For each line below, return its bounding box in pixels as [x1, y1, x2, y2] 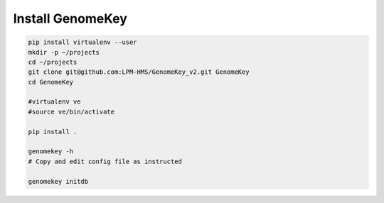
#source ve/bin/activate [28, 107, 115, 116]
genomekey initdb [28, 177, 89, 185]
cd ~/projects [28, 57, 78, 66]
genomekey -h [28, 148, 74, 155]
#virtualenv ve [28, 98, 81, 106]
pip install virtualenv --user [28, 38, 138, 46]
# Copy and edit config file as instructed [28, 157, 183, 165]
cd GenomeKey [28, 78, 74, 86]
